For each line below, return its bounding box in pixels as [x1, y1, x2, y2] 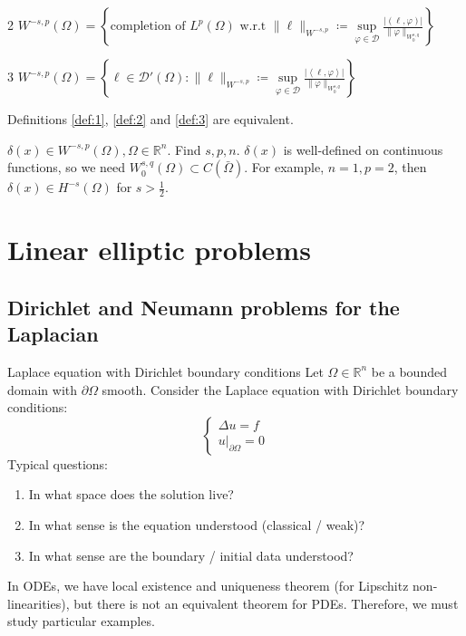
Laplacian [7, 320, 99, 348]
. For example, [244, 158, 325, 177]
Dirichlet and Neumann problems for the [7, 293, 400, 321]
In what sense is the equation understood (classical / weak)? [28, 515, 365, 534]
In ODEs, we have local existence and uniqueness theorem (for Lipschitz [7, 576, 409, 595]
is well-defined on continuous [283, 140, 443, 159]
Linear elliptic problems [7, 231, 311, 268]
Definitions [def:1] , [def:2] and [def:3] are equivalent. [7, 110, 294, 128]
